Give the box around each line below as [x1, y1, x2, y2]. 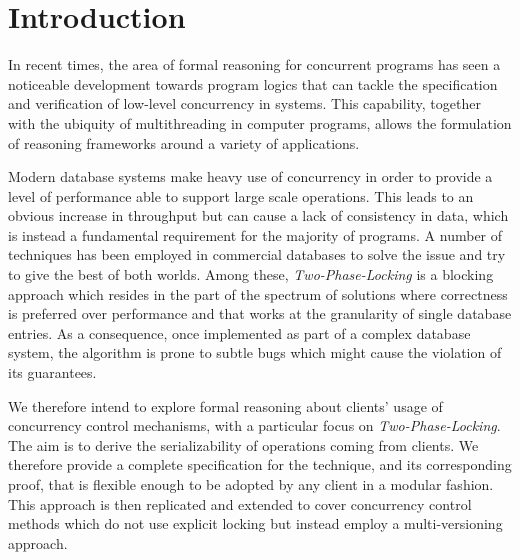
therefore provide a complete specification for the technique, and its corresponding [8, 454, 512, 475]
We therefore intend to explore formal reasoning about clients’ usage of [8, 395, 443, 416]
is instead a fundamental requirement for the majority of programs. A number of [8, 224, 503, 245]
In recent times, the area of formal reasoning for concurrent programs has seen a [8, 54, 501, 75]
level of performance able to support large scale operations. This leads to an [8, 185, 474, 206]
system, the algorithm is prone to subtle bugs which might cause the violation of [8, 342, 502, 363]
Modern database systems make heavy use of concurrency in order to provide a [8, 166, 493, 187]
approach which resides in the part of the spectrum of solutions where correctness [8, 283, 508, 304]
